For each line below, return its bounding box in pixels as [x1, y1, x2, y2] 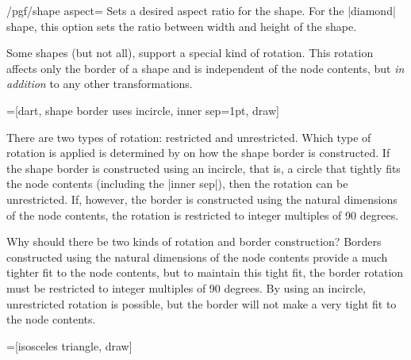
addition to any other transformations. [6, 75, 193, 92]
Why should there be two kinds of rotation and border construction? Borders [6, 233, 382, 250]
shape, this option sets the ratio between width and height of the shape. [6, 17, 357, 34]
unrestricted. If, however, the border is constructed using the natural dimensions [6, 190, 398, 207]
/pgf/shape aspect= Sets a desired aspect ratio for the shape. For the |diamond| [6, 2, 396, 18]
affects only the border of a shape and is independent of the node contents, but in [6, 59, 405, 76]
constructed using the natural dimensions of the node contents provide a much [6, 248, 388, 265]
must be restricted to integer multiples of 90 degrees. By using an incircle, [6, 279, 367, 296]
